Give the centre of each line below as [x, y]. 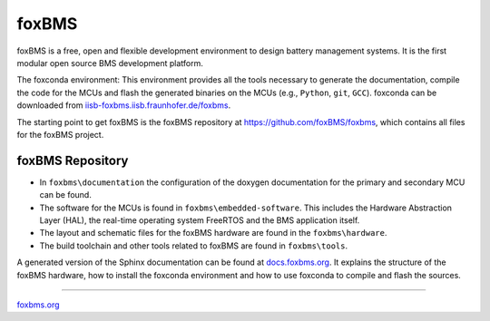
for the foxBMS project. [60, 134]
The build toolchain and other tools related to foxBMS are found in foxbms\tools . [194, 246]
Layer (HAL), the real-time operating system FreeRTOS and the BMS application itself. [200, 220]
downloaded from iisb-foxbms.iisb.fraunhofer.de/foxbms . [124, 105]
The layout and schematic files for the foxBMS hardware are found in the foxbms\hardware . [213, 233]
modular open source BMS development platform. [110, 63]
